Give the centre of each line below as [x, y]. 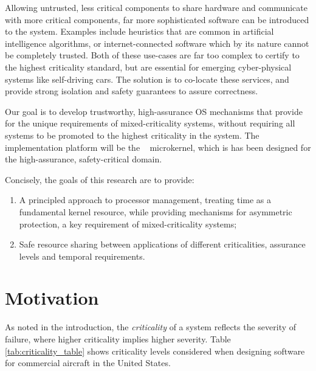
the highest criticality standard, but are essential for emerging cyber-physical [148, 67]
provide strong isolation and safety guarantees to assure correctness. [132, 91]
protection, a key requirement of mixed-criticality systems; [128, 224]
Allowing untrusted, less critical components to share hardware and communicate [156, 7]
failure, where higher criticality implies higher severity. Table [118, 339]
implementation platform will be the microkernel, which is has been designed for [158, 147]
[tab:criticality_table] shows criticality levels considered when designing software [155, 351]
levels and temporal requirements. [82, 256]
